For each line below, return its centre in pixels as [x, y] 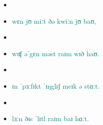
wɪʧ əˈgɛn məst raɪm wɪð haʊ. [56, 53]
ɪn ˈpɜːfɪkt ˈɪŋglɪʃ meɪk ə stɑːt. [56, 86]
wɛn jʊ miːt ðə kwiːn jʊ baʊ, [54, 21]
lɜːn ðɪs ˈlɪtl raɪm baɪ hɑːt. [50, 118]
